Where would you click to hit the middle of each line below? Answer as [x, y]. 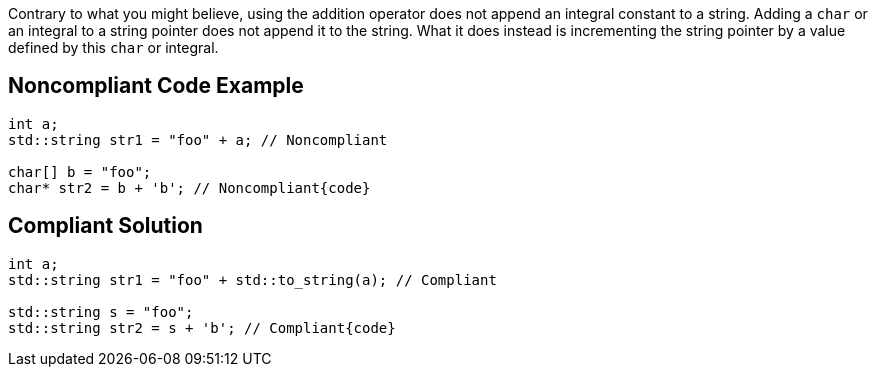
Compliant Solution [105, 226]
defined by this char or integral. [113, 47]
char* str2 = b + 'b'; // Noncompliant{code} [189, 187]
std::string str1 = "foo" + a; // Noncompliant [198, 139]
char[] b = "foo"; [80, 171]
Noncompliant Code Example [156, 86]
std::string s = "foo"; [101, 311]
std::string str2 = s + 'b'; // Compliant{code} [202, 327]
